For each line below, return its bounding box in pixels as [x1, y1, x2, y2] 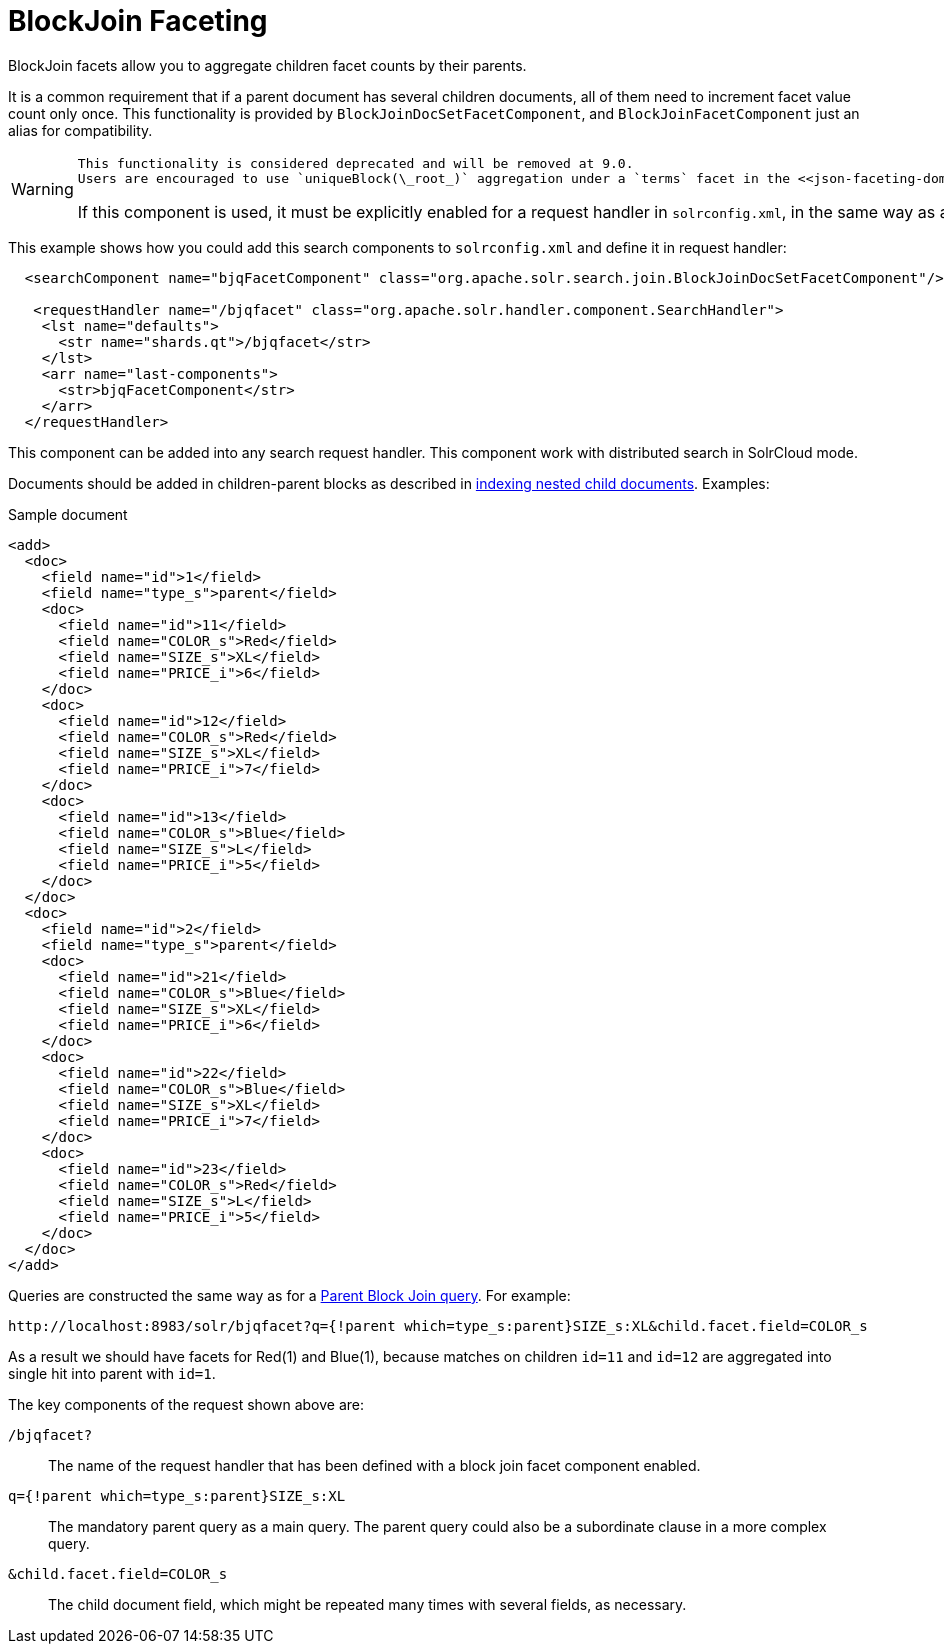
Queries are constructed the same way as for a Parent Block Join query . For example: [8, 1286, 571, 1304]
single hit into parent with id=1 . [8, 1364, 216, 1382]
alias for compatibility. [8, 121, 153, 139]
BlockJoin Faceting [8, 4, 268, 38]
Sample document [8, 505, 128, 523]
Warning [11, 178, 74, 199]
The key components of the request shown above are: [8, 1395, 364, 1413]
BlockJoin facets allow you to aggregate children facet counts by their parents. [8, 56, 527, 74]
